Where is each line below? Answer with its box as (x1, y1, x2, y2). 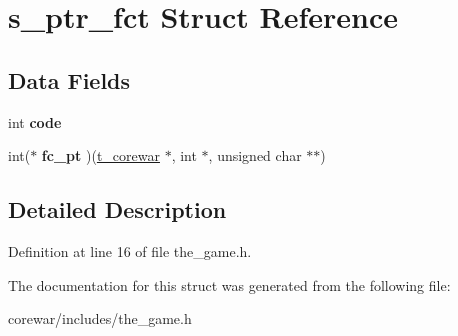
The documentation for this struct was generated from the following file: (8, 274, 451, 295)
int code (8, 111, 62, 132)
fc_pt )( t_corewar (41, 145, 160, 166)
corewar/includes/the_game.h (8, 308, 192, 329)
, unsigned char (208, 145, 302, 166)
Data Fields (8, 64, 131, 95)
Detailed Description (8, 194, 227, 225)
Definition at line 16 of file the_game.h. (8, 240, 252, 261)
